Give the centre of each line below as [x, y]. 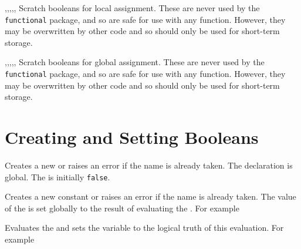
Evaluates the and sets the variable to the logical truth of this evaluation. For [144, 228]
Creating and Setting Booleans [132, 137]
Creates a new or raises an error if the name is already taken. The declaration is [149, 165]
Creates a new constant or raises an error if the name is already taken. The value [150, 196]
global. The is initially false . [58, 176]
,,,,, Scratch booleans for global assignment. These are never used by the [135, 62]
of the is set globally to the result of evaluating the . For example [122, 208]
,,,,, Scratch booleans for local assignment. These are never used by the [132, 8]
